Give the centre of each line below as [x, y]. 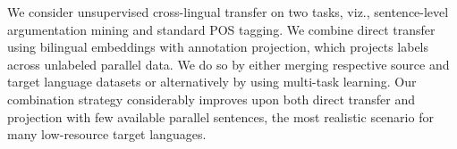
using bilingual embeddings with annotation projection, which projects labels [218, 47]
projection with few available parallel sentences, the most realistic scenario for [220, 116]
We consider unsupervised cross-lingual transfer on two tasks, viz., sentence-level [228, 12]
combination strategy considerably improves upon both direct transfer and [211, 99]
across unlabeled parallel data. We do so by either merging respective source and [228, 64]
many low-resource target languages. [107, 134]
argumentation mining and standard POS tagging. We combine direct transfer [221, 29]
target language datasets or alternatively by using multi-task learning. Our [212, 82]
